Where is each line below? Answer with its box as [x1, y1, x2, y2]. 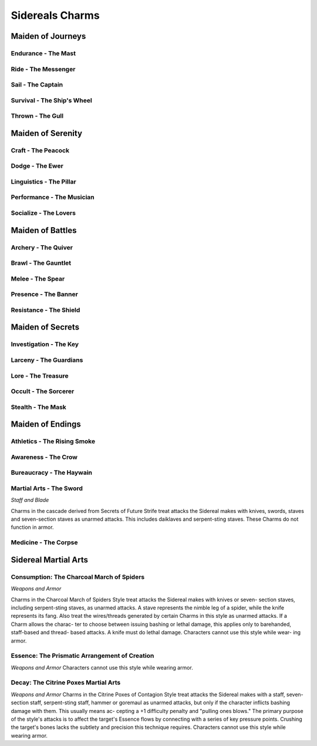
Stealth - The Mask [11, 403, 67, 411]
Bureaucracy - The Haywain [11, 468, 92, 477]
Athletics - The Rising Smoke [11, 437, 96, 445]
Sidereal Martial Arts [11, 555, 88, 565]
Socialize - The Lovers [11, 209, 76, 217]
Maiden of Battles [11, 225, 77, 235]
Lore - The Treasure [11, 371, 69, 379]
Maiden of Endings [11, 419, 82, 429]
